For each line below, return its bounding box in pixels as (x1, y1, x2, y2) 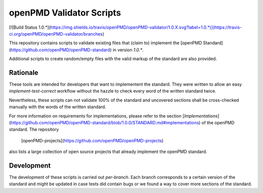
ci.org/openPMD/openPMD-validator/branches (9, 31, 103, 37)
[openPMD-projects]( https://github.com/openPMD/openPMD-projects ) (21, 137, 164, 143)
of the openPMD (201, 119, 235, 125)
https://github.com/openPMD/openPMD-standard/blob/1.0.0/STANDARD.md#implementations (10, 119, 199, 125)
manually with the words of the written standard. (9, 104, 107, 110)
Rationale (9, 68, 38, 77)
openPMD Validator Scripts (9, 7, 121, 18)
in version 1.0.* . (113, 47, 144, 53)
